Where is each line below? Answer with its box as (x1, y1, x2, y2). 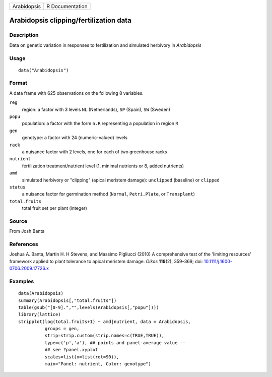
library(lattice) (18, 311, 61, 318)
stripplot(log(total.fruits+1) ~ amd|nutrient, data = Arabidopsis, (18, 319, 191, 325)
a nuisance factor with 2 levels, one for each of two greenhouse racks (22, 149, 167, 155)
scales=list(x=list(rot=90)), (44, 354, 119, 360)
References (9, 241, 38, 248)
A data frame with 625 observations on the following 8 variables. (9, 90, 144, 96)
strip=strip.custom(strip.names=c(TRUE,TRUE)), (44, 333, 165, 339)
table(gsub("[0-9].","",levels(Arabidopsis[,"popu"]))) (18, 304, 159, 310)
